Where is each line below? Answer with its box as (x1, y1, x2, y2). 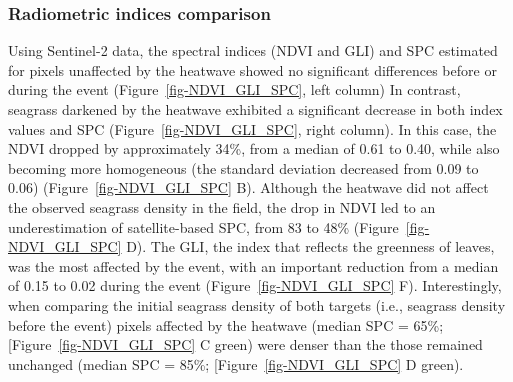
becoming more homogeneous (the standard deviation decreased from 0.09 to (8, 157, 479, 178)
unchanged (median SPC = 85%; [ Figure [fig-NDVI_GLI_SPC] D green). (8, 353, 464, 374)
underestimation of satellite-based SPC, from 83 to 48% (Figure (8, 216, 399, 237)
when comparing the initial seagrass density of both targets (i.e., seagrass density (8, 294, 506, 315)
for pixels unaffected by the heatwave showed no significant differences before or (8, 59, 497, 80)
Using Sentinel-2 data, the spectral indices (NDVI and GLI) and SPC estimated (8, 40, 498, 61)
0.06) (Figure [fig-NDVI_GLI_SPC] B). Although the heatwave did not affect (8, 177, 489, 198)
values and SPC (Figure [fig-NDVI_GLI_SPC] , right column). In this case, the (8, 118, 497, 139)
